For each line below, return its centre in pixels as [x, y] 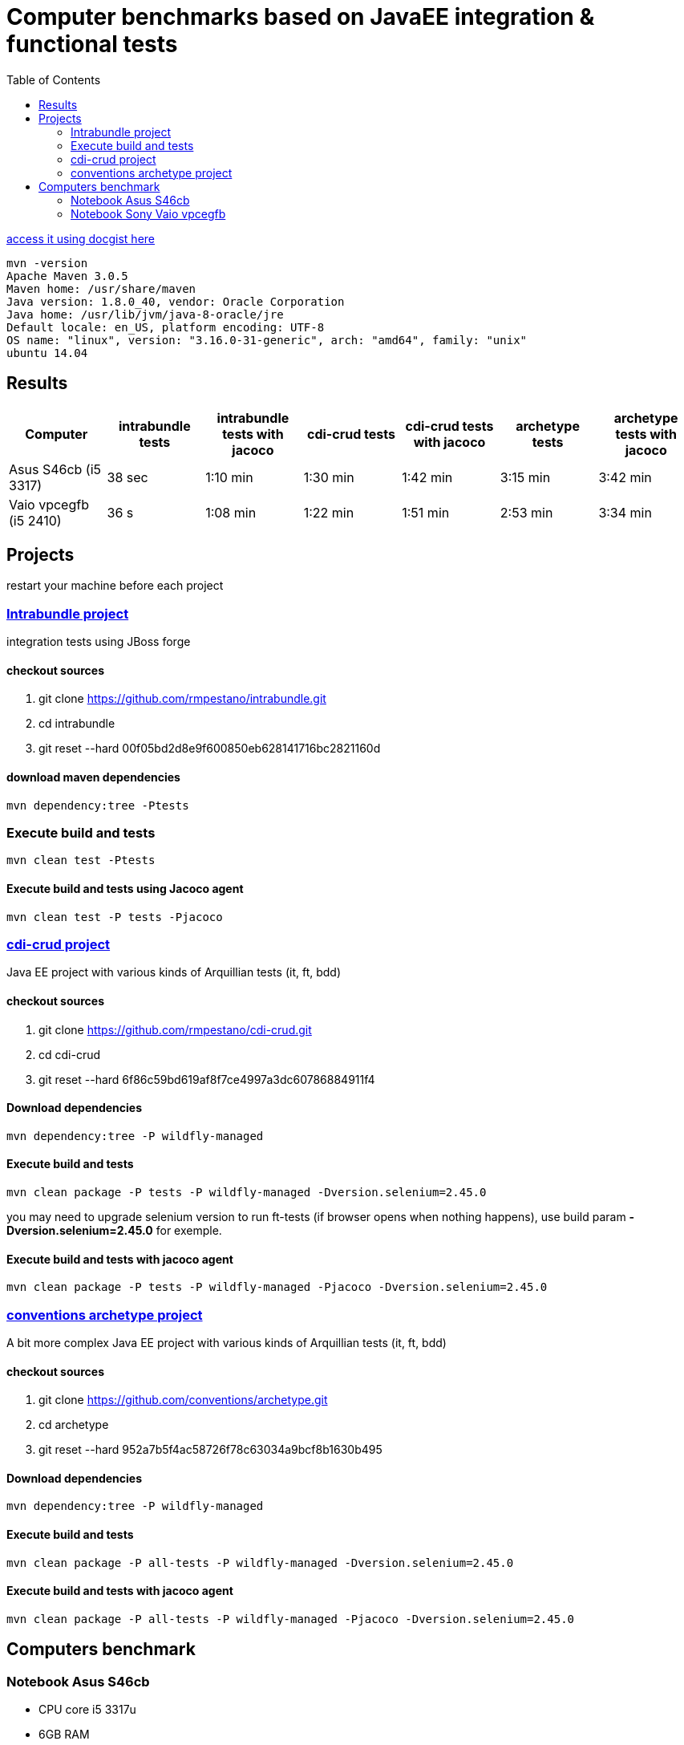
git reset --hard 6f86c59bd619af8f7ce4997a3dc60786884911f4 [207, 1079]
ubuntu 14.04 [47, 353]
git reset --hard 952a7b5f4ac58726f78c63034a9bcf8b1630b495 [210, 1450]
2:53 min [526, 512]
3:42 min [625, 477]
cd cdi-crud [70, 1054]
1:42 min [427, 477]
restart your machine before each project [115, 586]
